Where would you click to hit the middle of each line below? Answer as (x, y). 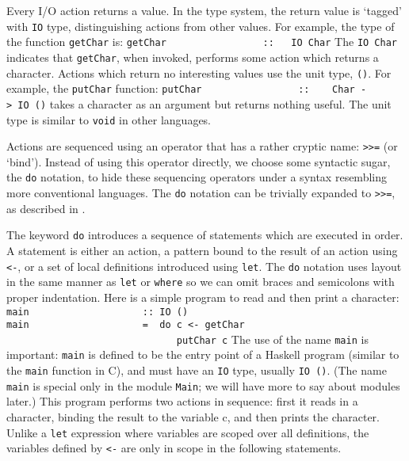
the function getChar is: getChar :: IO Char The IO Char (202, 42)
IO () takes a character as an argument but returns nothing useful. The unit (204, 103)
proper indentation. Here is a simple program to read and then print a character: (203, 297)
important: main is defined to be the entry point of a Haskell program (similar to (203, 354)
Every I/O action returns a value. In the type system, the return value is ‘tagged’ (204, 10)
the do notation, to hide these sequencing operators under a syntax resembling (197, 177)
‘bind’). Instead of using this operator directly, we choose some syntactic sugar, (199, 161)
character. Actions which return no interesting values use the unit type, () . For (199, 72)
